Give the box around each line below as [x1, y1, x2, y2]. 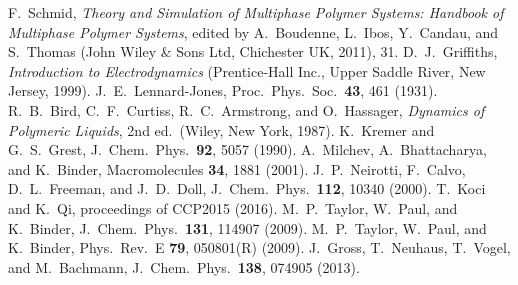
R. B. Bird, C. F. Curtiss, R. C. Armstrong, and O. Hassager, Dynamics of [8, 99, 485, 120]
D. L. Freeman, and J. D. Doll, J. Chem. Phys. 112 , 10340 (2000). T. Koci [8, 178, 486, 199]
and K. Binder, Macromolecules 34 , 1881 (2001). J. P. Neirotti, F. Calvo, [8, 158, 466, 179]
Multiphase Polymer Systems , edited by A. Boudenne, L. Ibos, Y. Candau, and [8, 21, 499, 42]
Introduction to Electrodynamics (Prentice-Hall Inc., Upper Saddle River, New [8, 60, 486, 81]
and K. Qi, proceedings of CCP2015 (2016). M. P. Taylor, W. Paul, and [8, 197, 458, 218]
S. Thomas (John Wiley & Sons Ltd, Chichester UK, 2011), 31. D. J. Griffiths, [8, 41, 498, 62]
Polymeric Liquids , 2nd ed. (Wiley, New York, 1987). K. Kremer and [8, 119, 435, 140]
